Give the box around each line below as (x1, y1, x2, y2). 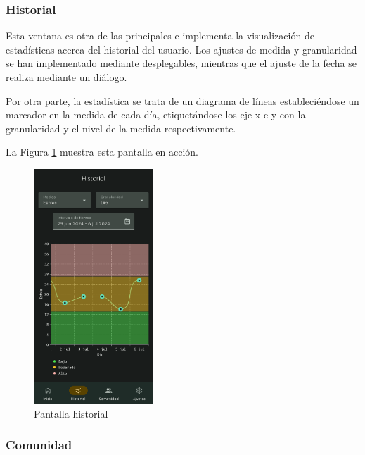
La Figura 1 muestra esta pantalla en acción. (6, 144, 199, 159)
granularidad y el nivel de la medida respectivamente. (6, 120, 236, 135)
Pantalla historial (34, 406, 108, 420)
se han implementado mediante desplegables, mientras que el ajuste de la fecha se (6, 56, 357, 70)
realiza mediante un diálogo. (6, 70, 127, 84)
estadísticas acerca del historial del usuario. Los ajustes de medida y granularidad (6, 42, 357, 56)
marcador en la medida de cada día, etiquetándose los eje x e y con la (6, 107, 306, 122)
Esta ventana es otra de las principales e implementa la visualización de (6, 28, 314, 43)
